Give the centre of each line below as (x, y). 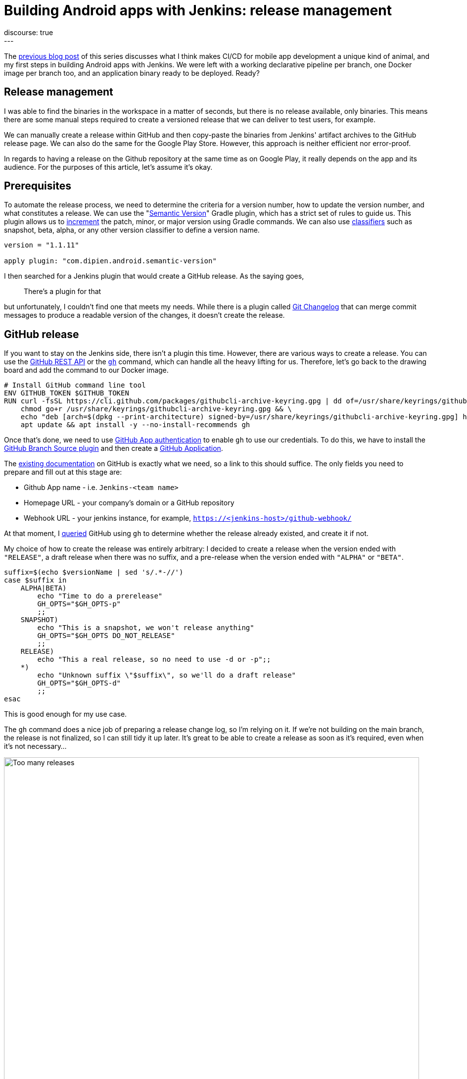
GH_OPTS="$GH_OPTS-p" (79, 604)
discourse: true (29, 32)
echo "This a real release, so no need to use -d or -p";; (154, 660)
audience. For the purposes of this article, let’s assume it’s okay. (108, 167)
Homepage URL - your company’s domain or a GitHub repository (129, 503)
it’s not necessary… (35, 746)
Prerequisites (38, 186)
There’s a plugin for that (63, 292)
